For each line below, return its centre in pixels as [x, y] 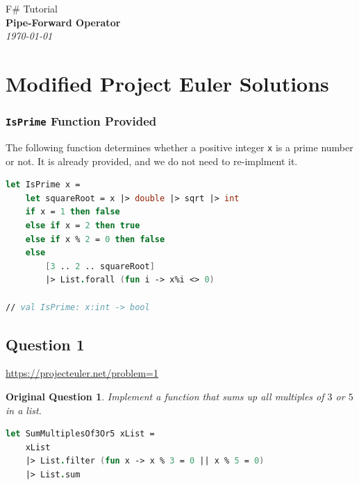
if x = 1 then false [73, 212]
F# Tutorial [32, 8]
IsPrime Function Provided [81, 121]
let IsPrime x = [43, 185]
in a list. [24, 410]
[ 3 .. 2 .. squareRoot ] [100, 266]
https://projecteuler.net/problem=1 [82, 373]
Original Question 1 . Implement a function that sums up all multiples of [165, 396]
